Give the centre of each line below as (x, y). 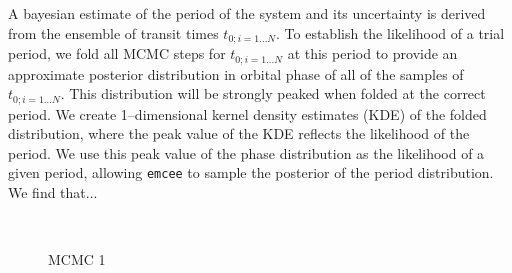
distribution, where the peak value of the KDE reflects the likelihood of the (239, 133)
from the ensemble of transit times (113, 32)
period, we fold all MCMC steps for (117, 53)
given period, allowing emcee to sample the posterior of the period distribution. (251, 172)
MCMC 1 (77, 259)
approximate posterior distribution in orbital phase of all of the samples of (236, 73)
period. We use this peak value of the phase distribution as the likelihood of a (246, 152)
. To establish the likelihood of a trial (390, 32)
